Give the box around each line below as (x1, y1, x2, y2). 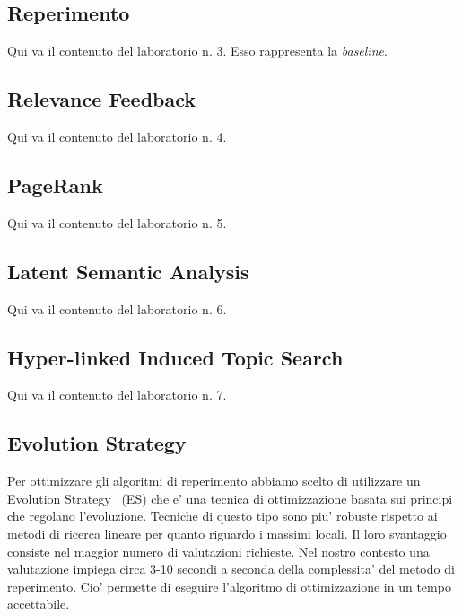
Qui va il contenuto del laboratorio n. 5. (7, 213, 227, 232)
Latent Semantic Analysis (7, 257, 249, 285)
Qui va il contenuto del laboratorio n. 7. (7, 385, 227, 404)
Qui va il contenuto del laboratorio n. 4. (7, 128, 227, 145)
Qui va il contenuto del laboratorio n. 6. (7, 299, 227, 318)
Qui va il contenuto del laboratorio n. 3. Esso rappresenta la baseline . (7, 41, 388, 60)
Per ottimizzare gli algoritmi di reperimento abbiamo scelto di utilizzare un (7, 471, 421, 490)
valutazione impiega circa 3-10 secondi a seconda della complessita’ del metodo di (7, 559, 455, 578)
